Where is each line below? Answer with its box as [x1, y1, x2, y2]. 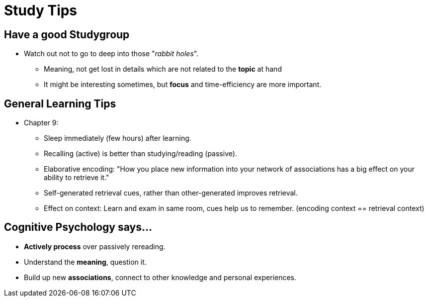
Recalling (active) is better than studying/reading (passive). [44, 149, 237, 158]
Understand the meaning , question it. [24, 257, 147, 266]
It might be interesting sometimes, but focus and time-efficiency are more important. [44, 80, 322, 89]
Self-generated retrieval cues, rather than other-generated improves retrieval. [44, 189, 298, 198]
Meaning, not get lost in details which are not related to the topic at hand [44, 65, 282, 74]
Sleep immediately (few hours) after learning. [44, 134, 191, 143]
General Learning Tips [4, 97, 116, 110]
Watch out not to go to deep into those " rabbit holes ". [24, 49, 199, 58]
